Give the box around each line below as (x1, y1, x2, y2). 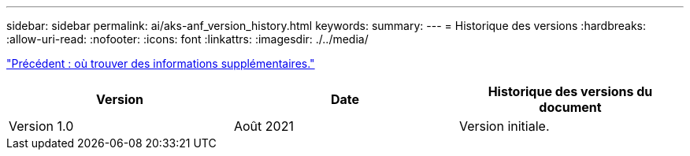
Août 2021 (233, 118, 294, 134)
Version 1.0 (9, 118, 74, 134)
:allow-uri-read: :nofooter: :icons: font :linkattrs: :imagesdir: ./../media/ (6, 32, 369, 46)
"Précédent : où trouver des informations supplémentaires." (6, 57, 315, 70)
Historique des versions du (488, 84, 653, 99)
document (539, 99, 602, 115)
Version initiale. (458, 118, 550, 134)
